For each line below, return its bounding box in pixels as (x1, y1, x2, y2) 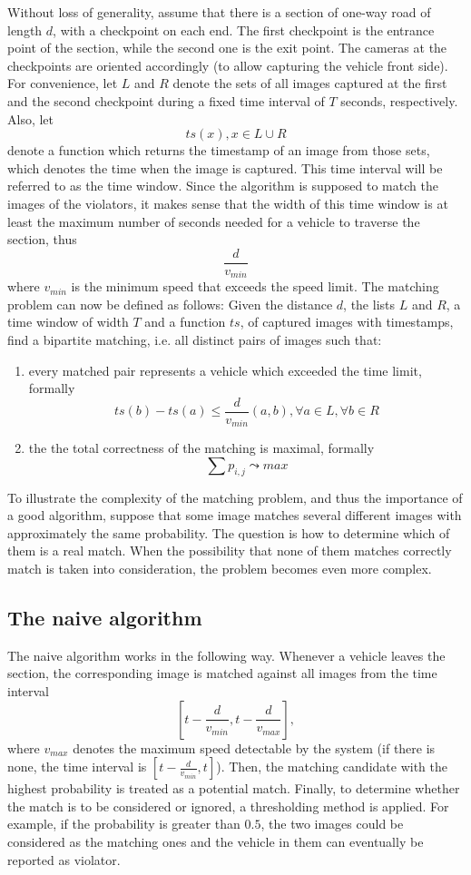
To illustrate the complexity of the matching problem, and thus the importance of (7, 487, 463, 506)
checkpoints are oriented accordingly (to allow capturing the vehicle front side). (7, 55, 448, 74)
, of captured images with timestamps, (240, 312, 454, 331)
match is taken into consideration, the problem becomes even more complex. (7, 559, 432, 578)
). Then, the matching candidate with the (216, 757, 447, 776)
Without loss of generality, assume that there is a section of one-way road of (7, 3, 431, 21)
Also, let (7, 109, 54, 128)
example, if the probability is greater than (7, 814, 240, 833)
